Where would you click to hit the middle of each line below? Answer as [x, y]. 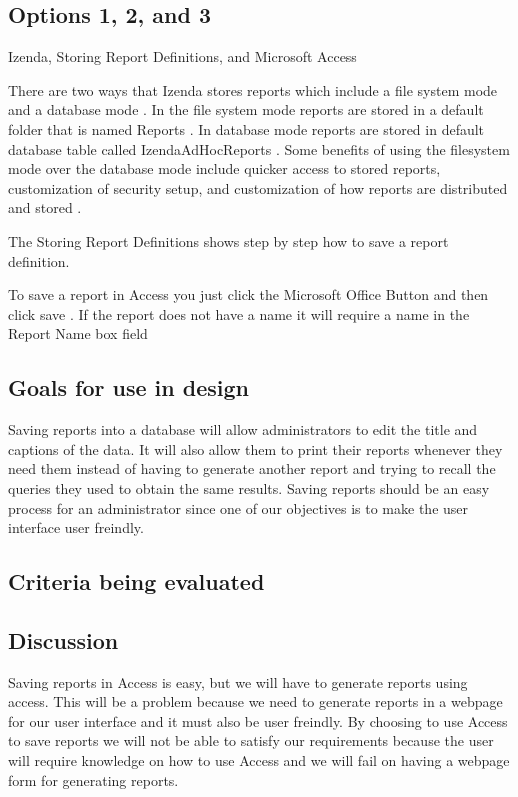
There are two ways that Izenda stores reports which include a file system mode [253, 89]
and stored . [45, 207]
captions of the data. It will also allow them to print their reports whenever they [255, 448]
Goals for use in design [128, 387]
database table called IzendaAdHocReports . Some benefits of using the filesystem [259, 148]
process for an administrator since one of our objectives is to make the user [238, 507]
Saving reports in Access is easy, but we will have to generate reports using [238, 681]
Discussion [63, 639]
